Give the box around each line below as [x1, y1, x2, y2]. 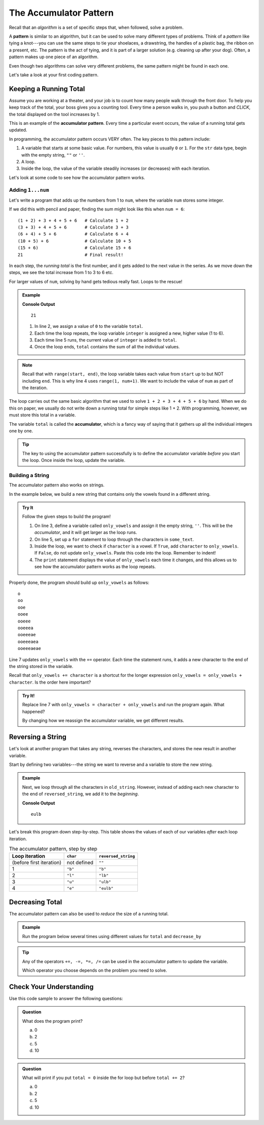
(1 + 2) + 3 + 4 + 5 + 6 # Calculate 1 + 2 [18, 218, 129, 223]
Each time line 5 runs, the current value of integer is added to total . [34, 337, 177, 343]
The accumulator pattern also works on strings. [9, 482, 105, 488]
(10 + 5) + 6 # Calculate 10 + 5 [18, 238, 132, 244]
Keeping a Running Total [9, 85, 85, 93]
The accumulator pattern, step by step [9, 846, 98, 852]
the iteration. [22, 385, 48, 391]
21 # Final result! [18, 252, 124, 257]
